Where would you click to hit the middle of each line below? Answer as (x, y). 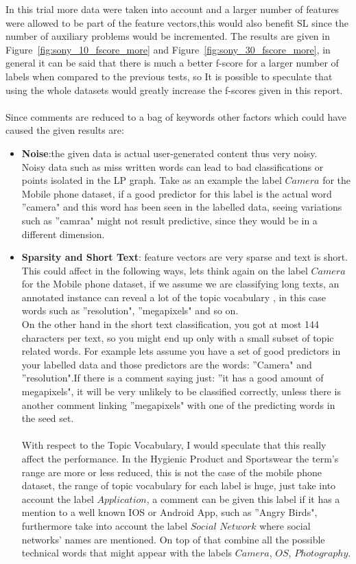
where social (285, 525)
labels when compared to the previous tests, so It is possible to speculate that (169, 76)
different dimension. (63, 234)
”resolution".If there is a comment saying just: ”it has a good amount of (173, 378)
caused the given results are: (65, 130)
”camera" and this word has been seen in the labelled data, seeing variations (182, 207)
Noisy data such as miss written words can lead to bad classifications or (173, 166)
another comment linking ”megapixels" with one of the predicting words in (178, 404)
